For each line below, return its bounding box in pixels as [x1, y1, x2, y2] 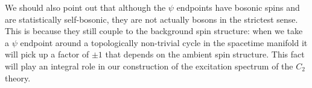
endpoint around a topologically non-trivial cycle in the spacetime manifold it [20, 36, 308, 48]
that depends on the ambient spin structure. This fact [105, 48, 305, 60]
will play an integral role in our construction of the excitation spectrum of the [5, 59, 293, 72]
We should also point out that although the [5, 1, 166, 13]
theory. [5, 71, 31, 84]
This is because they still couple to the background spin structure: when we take [5, 25, 303, 37]
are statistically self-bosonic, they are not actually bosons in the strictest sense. [5, 13, 298, 25]
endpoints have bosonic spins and [176, 1, 300, 13]
